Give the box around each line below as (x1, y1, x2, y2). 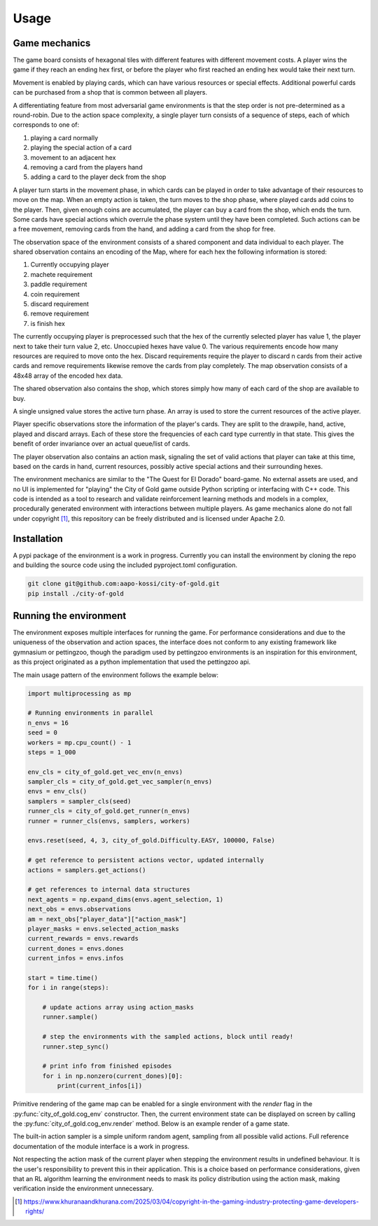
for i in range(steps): (27, 983, 110, 992)
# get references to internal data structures (27, 885, 190, 894)
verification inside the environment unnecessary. (13, 1185, 154, 1193)
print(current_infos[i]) (57, 1082, 143, 1090)
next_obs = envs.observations (27, 905, 132, 913)
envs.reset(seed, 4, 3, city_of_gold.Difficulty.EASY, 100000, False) (27, 836, 276, 845)
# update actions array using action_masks (42, 1003, 194, 1012)
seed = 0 (27, 729, 58, 737)
